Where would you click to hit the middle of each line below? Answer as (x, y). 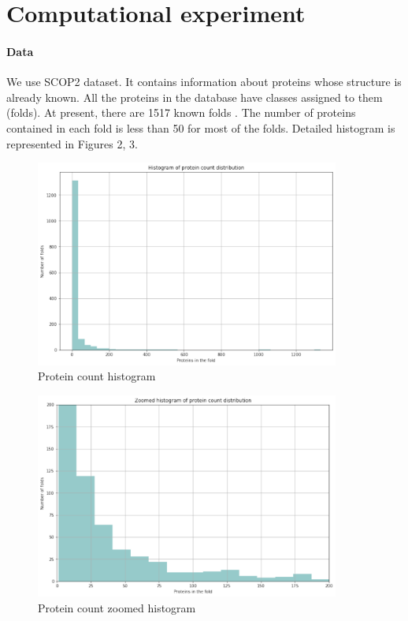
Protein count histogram (97, 376)
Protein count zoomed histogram (117, 607)
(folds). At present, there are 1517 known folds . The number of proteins (181, 112)
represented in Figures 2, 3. (72, 143)
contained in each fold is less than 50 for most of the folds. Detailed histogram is (201, 127)
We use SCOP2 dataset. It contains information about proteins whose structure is (204, 82)
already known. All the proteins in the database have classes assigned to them (195, 97)
